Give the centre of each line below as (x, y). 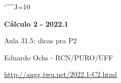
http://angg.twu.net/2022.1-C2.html (61, 74)
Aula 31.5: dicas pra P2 (41, 40)
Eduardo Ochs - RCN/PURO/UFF (59, 57)
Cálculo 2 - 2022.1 (36, 23)
